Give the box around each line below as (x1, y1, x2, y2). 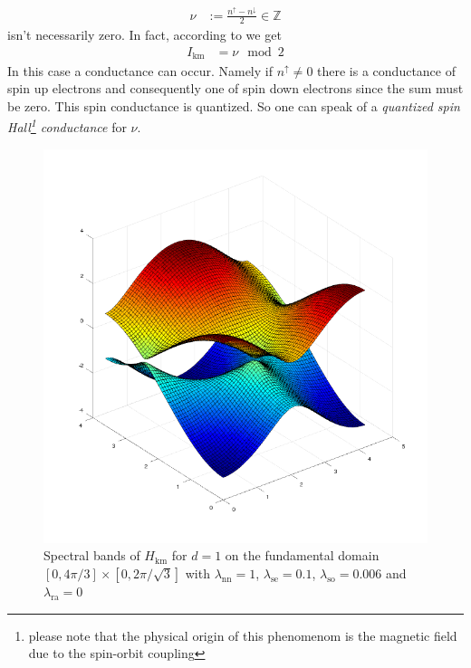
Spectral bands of (43, 546, 140, 565)
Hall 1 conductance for (7, 115, 127, 136)
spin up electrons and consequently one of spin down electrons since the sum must (7, 79, 464, 98)
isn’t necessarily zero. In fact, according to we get (7, 25, 282, 44)
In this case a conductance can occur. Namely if (7, 61, 273, 80)
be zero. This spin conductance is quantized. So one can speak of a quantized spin (7, 96, 460, 115)
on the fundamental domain (225, 546, 380, 565)
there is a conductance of (317, 61, 456, 80)
